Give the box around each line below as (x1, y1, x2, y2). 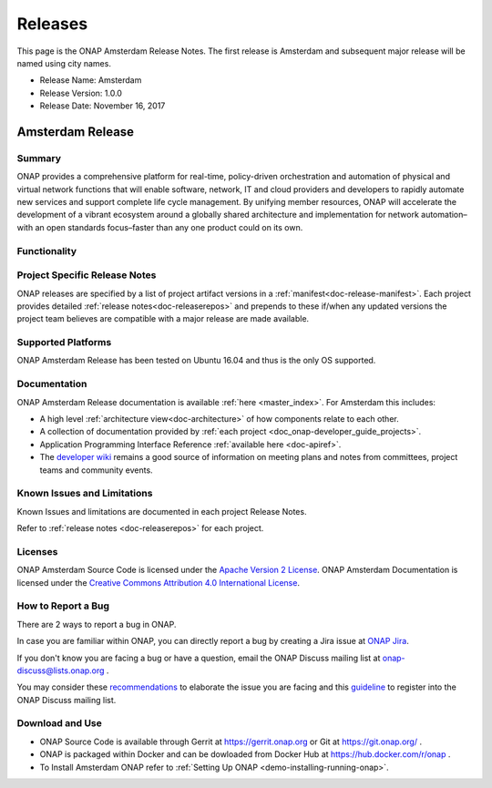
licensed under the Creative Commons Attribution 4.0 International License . (16, 577, 301, 588)
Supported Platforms (16, 336, 112, 349)
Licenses (16, 545, 58, 558)
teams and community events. (39, 465, 154, 476)
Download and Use (16, 717, 102, 730)
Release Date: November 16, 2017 (39, 100, 166, 111)
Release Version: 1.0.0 (39, 87, 123, 98)
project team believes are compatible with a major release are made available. (16, 313, 310, 324)
